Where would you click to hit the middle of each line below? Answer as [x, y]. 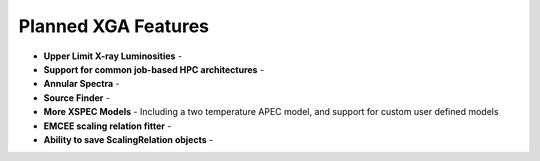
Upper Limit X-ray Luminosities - [113, 56]
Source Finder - [76, 97]
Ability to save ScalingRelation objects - [128, 139]
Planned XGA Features [114, 26]
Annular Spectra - [81, 84]
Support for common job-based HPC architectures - [154, 69]
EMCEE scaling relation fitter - [107, 126]
